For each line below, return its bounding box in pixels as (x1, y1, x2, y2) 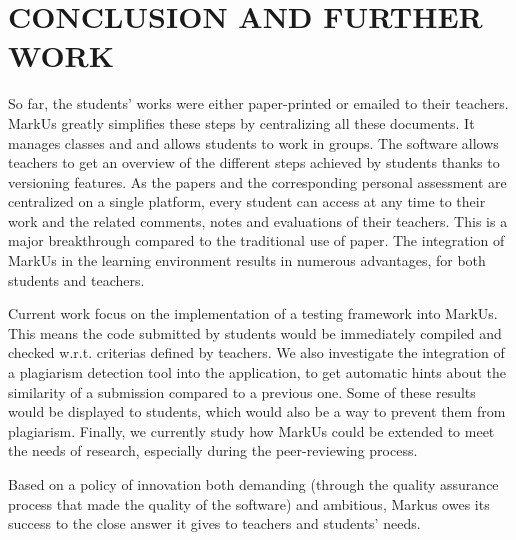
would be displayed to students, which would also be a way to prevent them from (8, 401, 506, 422)
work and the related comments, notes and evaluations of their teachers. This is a (8, 210, 508, 231)
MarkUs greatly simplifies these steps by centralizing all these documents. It (8, 112, 475, 133)
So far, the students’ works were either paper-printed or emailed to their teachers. (8, 93, 509, 114)
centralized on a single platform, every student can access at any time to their (8, 191, 486, 212)
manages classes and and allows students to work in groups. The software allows (8, 132, 499, 153)
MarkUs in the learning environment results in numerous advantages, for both (8, 250, 486, 271)
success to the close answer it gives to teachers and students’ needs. (8, 513, 421, 534)
